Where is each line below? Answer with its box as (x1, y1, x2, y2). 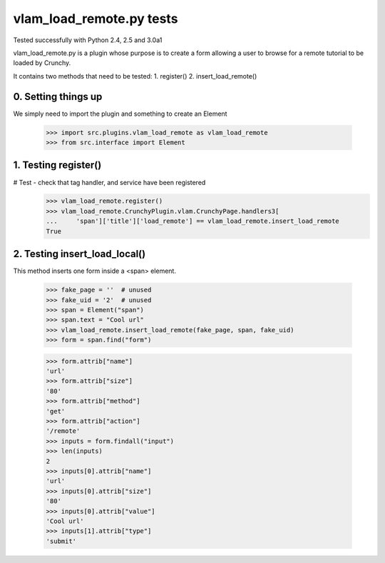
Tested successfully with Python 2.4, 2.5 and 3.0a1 (13, 36, 163, 44)
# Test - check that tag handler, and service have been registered (13, 178, 206, 186)
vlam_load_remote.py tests (13, 11, 178, 26)
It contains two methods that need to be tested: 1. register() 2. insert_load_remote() (13, 71, 257, 80)
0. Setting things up (13, 90, 103, 103)
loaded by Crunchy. (13, 59, 71, 67)
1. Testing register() (13, 159, 102, 171)
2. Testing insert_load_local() (13, 248, 146, 260)
